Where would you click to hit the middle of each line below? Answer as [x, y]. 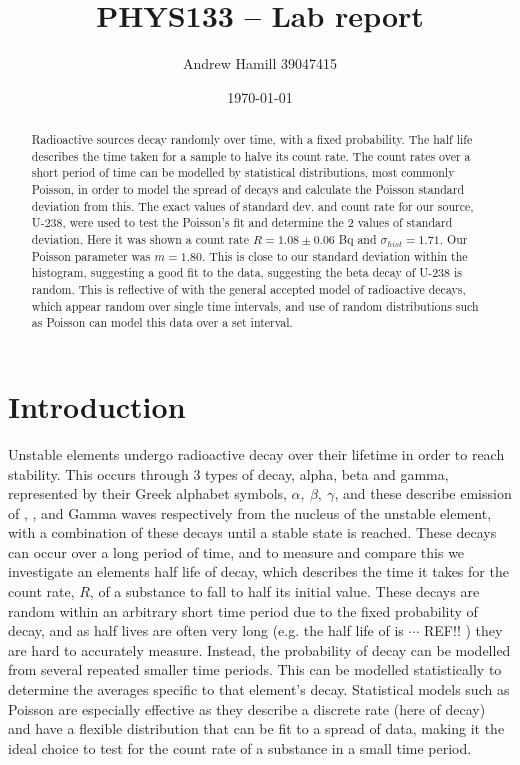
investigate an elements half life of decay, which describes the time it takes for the [258, 571]
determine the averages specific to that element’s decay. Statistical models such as [259, 689]
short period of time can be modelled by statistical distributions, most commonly [243, 172]
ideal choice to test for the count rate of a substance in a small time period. [240, 747]
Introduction [97, 405]
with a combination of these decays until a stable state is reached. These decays [252, 532]
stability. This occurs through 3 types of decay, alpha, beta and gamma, [228, 473]
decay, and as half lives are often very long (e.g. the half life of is [206, 630]
